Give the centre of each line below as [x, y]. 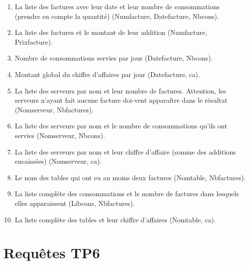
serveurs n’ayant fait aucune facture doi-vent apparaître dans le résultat [121, 100]
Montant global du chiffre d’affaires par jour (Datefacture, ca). [107, 74]
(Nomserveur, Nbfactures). [54, 109]
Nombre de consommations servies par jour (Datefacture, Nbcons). [114, 58]
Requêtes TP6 [52, 253]
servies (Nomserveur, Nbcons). [60, 135]
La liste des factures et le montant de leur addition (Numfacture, [111, 32]
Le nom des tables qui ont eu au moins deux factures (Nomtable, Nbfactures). [130, 177]
